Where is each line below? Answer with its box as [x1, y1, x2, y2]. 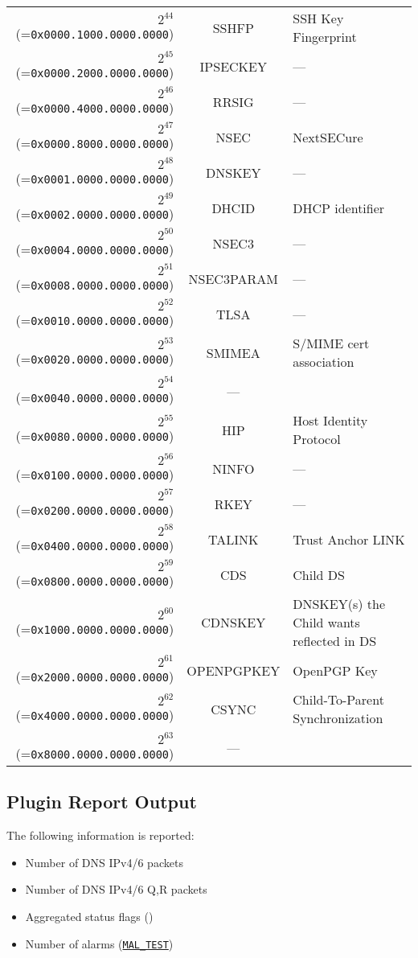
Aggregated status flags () [25, 907, 154, 924]
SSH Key [293, 9, 344, 27]
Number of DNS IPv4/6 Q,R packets [25, 881, 207, 898]
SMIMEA [206, 343, 260, 362]
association [293, 352, 354, 371]
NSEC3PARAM [188, 269, 278, 288]
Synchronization [293, 709, 383, 727]
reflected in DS [293, 631, 377, 650]
